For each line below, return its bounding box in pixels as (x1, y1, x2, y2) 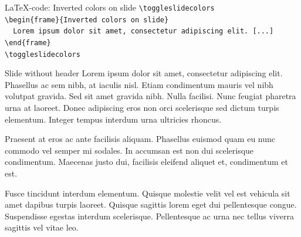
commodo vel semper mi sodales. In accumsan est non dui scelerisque (5, 144, 254, 156)
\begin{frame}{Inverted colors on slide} (5, 15, 169, 24)
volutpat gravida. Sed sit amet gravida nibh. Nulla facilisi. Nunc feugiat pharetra (5, 90, 296, 102)
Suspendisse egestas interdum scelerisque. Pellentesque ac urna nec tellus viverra (5, 209, 294, 222)
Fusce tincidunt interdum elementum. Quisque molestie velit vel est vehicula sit (5, 187, 290, 199)
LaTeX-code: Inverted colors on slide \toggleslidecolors (5, 1, 215, 13)
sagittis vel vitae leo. (5, 221, 79, 233)
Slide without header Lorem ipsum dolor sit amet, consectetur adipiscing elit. (5, 67, 283, 79)
